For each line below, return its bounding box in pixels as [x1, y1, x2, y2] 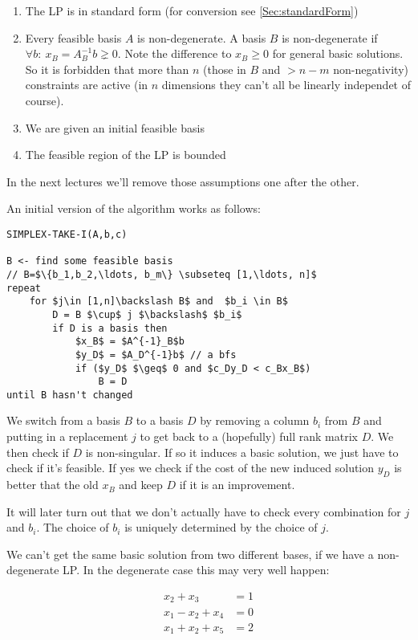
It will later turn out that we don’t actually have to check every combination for [6, 503, 401, 520]
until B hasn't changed [6, 389, 133, 401]
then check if [6, 443, 69, 460]
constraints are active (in [25, 76, 148, 93]
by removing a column [200, 412, 310, 429]
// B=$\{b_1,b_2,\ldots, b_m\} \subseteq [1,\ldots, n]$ [6, 268, 317, 280]
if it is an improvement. [179, 476, 295, 493]
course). [25, 92, 64, 108]
